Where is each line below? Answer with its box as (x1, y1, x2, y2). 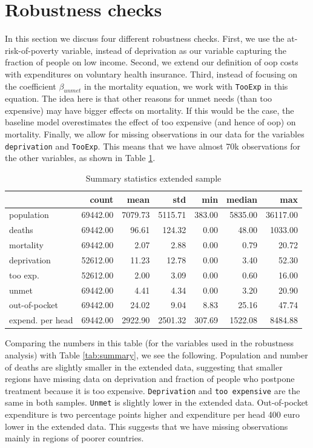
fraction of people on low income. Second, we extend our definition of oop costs (5, 56, 298, 68)
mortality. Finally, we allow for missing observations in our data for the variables (5, 128, 305, 140)
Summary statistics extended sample (85, 171, 222, 184)
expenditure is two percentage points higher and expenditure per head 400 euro (5, 408, 300, 421)
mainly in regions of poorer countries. (5, 432, 144, 444)
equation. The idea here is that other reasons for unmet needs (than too (5, 92, 272, 105)
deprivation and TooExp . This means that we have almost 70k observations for (5, 139, 301, 152)
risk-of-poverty (5, 44, 59, 56)
